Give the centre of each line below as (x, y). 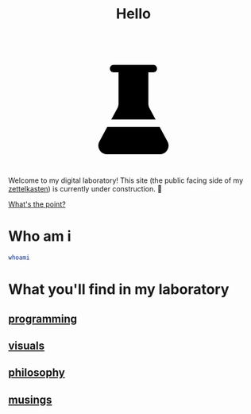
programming (43, 319)
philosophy (37, 373)
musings (30, 399)
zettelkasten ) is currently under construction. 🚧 (85, 189)
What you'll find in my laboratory (119, 290)
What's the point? (37, 204)
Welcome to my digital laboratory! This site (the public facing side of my (126, 180)
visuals (27, 345)
